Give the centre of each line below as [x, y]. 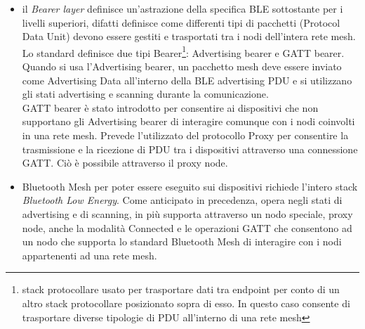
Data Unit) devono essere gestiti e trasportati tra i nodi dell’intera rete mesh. [189, 36]
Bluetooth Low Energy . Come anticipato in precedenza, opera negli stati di [182, 200]
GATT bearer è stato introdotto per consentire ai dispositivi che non [170, 107]
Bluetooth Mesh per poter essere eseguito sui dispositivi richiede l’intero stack [190, 186]
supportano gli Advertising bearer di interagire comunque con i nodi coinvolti [188, 121]
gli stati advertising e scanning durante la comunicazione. [145, 94]
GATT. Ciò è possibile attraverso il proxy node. [125, 163]
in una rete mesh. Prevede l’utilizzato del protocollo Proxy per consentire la [185, 135]
